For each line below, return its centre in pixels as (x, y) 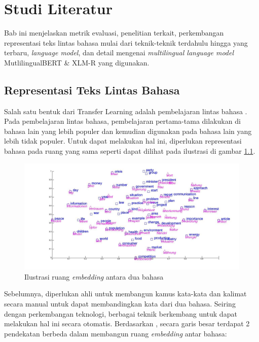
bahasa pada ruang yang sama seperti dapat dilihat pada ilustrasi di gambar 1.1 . (130, 151)
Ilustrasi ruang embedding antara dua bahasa (94, 276)
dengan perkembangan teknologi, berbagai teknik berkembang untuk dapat (121, 313)
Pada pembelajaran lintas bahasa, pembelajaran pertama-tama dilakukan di (122, 121)
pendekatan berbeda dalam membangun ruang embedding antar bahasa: (116, 333)
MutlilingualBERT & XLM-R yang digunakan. (77, 62)
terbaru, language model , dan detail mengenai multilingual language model (119, 53)
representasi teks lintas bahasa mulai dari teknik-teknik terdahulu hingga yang (126, 42)
